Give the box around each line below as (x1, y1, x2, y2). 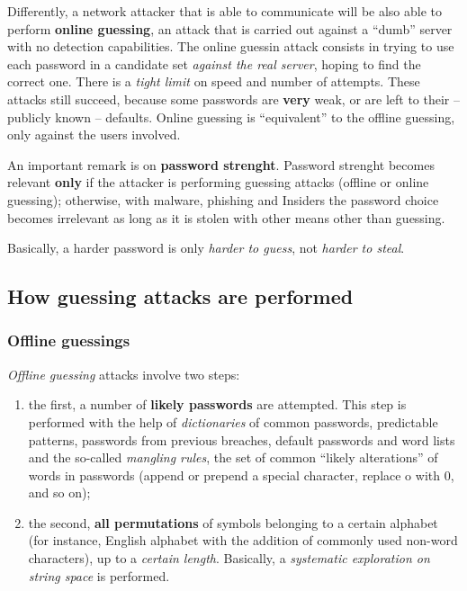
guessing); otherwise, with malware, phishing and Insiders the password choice (7, 190, 439, 209)
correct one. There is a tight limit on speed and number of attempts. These (7, 72, 420, 91)
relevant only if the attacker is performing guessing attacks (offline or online (7, 173, 429, 192)
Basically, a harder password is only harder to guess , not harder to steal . (7, 238, 405, 257)
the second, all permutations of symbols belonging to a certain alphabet (28, 513, 438, 532)
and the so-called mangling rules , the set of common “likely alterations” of (28, 448, 438, 467)
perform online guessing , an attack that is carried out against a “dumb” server (7, 19, 453, 38)
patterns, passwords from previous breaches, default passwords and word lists (28, 430, 455, 449)
